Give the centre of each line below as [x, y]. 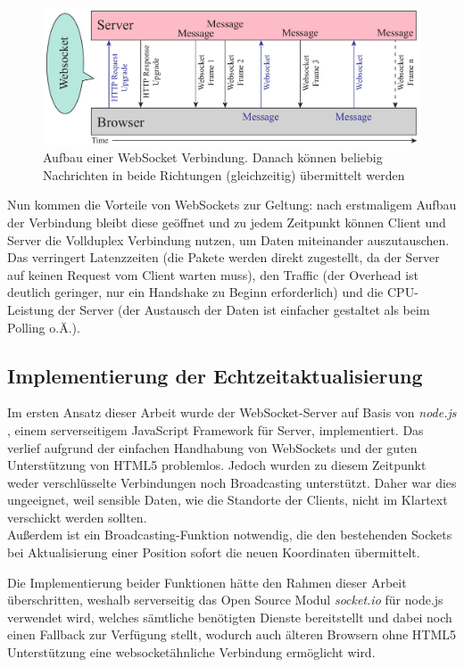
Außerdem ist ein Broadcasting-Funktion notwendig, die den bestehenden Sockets [230, 535]
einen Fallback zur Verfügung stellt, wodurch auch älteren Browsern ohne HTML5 [232, 634]
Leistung [31, 309]
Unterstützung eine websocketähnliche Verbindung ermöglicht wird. [191, 652]
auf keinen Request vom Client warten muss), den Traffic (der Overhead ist [213, 274]
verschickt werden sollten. [77, 517]
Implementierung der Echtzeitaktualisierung [215, 375]
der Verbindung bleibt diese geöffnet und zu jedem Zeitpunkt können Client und [227, 222]
